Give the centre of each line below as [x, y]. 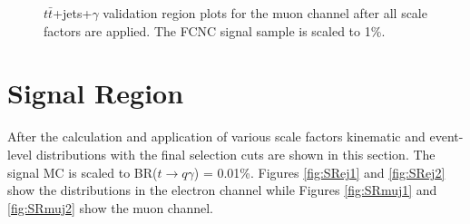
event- [446, 136]
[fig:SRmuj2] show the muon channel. [111, 207]
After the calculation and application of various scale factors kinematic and [216, 136]
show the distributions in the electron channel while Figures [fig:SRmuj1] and [222, 190]
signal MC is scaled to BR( [83, 172]
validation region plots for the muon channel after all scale [265, 13]
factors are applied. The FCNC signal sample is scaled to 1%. [215, 30]
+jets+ [73, 13]
